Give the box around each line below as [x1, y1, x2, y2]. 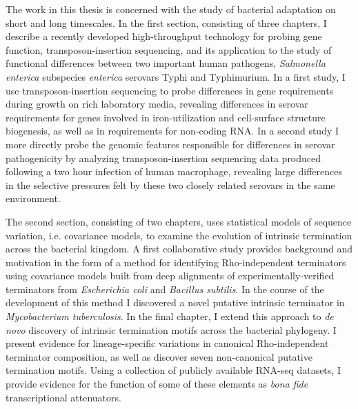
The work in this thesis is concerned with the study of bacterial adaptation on [6, 2, 336, 16]
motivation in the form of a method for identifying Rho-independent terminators [6, 255, 346, 269]
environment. [6, 191, 61, 206]
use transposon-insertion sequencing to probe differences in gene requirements [6, 83, 334, 97]
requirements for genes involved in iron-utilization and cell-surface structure [6, 110, 326, 124]
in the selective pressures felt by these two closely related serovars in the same [6, 177, 335, 192]
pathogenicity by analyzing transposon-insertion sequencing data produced [6, 150, 321, 165]
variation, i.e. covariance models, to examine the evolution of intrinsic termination [6, 228, 352, 242]
